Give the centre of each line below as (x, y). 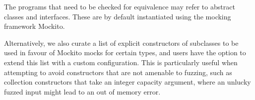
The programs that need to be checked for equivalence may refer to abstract (120, 6)
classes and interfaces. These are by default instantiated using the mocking (118, 16)
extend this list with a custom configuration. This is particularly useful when (121, 62)
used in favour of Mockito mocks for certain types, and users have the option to (125, 52)
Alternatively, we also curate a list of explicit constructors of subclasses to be (121, 43)
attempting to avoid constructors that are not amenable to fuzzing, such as (118, 72)
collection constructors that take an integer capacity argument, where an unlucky (127, 82)
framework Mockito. (34, 26)
